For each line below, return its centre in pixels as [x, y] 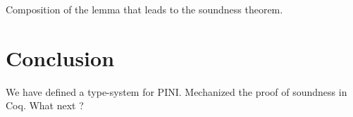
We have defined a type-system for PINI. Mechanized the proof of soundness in [176, 91]
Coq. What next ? [45, 105]
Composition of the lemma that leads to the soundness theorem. [144, 9]
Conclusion [60, 57]
